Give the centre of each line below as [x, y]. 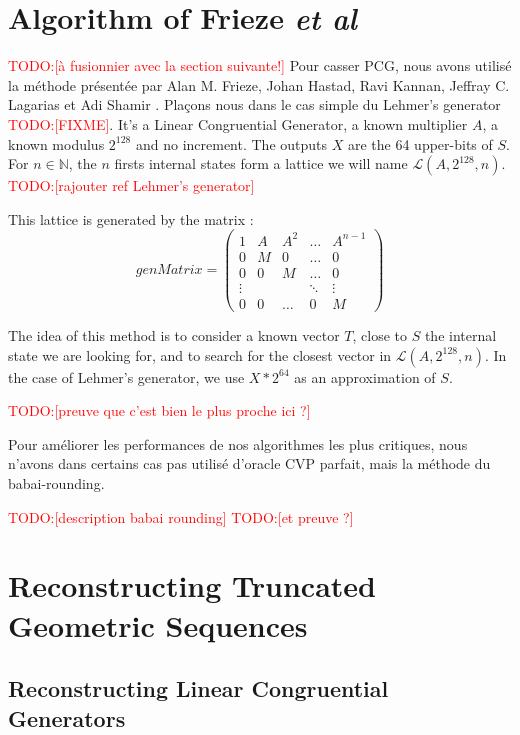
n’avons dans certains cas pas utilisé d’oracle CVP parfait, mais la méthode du [249, 463]
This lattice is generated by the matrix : [131, 218]
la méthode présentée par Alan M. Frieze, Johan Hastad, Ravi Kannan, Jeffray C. [259, 84]
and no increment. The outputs [231, 143]
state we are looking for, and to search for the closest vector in [200, 354]
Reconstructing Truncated [192, 585]
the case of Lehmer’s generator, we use [126, 376]
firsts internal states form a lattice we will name [261, 163]
